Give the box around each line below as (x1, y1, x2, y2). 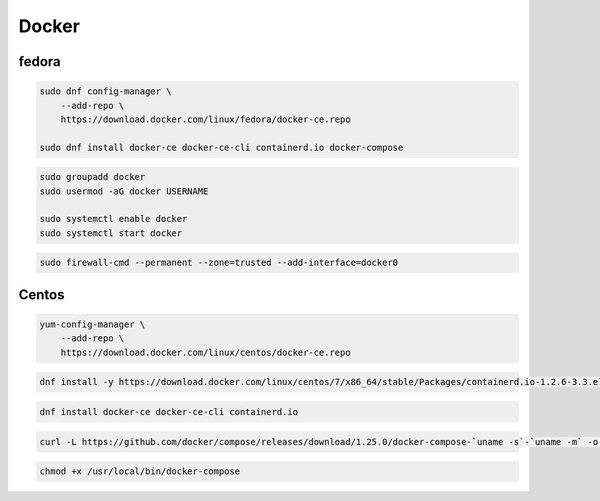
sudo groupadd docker (39, 171, 146, 183)
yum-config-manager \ (39, 319, 146, 330)
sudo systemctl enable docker (39, 213, 188, 225)
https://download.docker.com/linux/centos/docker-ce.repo (60, 346, 351, 358)
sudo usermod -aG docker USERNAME (39, 185, 209, 197)
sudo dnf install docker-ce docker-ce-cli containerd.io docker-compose (39, 141, 404, 153)
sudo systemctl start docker (39, 227, 183, 239)
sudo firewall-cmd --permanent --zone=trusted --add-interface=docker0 (39, 257, 399, 269)
